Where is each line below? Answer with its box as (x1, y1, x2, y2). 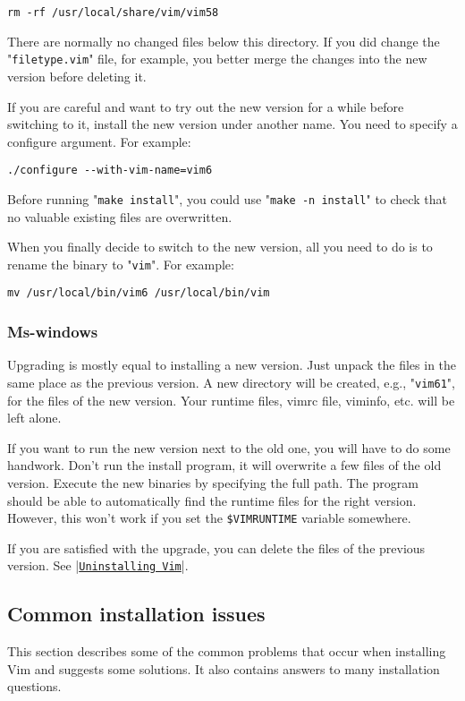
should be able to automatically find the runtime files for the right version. (7, 491, 417, 509)
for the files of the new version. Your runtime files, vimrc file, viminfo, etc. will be (7, 390, 455, 409)
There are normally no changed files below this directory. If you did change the (7, 31, 440, 50)
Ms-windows (7, 321, 98, 343)
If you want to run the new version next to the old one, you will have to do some (7, 438, 451, 457)
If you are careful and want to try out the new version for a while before (7, 97, 404, 115)
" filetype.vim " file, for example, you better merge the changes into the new (7, 49, 427, 68)
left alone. (7, 408, 62, 427)
